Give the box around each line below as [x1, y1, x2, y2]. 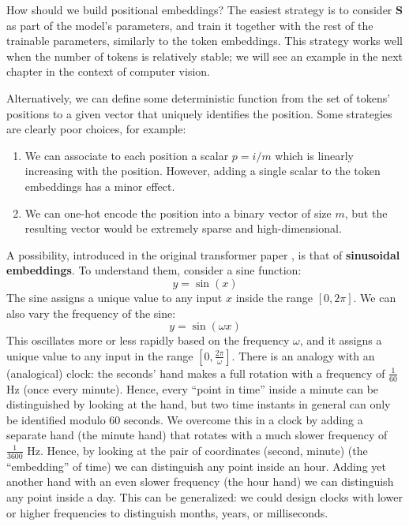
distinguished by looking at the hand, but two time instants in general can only [6, 396, 391, 412]
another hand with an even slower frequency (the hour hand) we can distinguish [6, 473, 394, 490]
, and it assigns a [299, 332, 382, 349]
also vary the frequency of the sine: [6, 304, 176, 321]
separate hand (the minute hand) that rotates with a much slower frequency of [6, 427, 388, 443]
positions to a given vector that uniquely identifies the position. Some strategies [6, 105, 392, 121]
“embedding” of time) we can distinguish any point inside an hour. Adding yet [6, 457, 386, 474]
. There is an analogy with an [231, 347, 375, 364]
